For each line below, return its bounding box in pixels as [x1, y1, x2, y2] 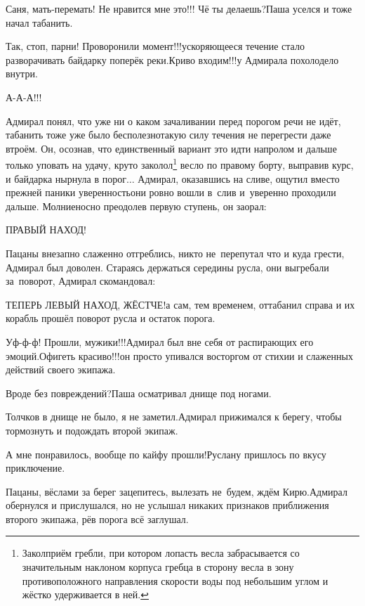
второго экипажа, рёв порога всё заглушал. [6, 511, 189, 526]
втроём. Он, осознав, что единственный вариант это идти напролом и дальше [6, 141, 337, 155]
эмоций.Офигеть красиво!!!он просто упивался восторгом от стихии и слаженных [6, 348, 353, 363]
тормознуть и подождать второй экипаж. [6, 423, 178, 437]
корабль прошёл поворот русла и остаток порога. [6, 311, 215, 325]
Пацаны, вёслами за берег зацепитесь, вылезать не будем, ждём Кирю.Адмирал [6, 484, 347, 498]
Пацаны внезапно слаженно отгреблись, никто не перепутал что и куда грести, [6, 245, 345, 260]
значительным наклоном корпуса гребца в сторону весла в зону [22, 560, 294, 574]
